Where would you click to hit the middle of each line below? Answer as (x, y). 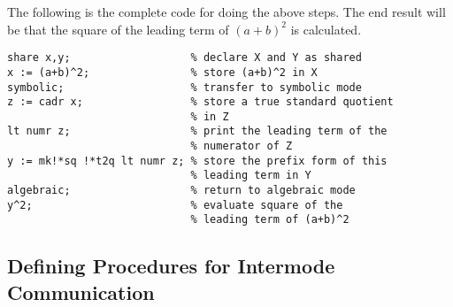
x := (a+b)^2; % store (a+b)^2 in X (162, 72)
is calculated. (326, 29)
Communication (81, 292)
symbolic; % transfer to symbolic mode (184, 87)
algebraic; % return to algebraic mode (181, 191)
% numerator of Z (242, 146)
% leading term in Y (251, 176)
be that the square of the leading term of (118, 29)
